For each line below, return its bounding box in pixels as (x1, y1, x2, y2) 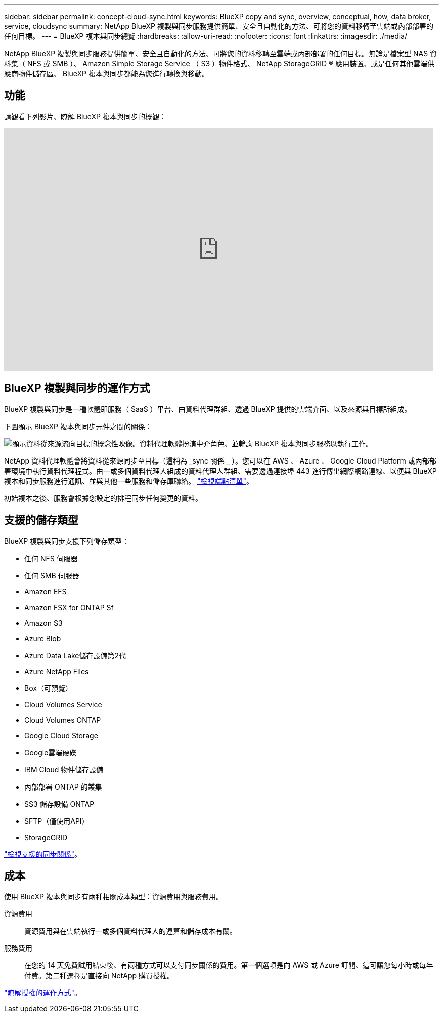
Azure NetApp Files (24, 667, 89, 676)
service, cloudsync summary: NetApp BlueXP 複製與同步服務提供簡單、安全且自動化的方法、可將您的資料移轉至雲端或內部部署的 (4, 22, 433, 30)
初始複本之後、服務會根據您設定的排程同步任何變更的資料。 (4, 493, 202, 502)
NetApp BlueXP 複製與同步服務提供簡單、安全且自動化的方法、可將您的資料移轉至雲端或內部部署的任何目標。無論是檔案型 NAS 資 (4, 49, 437, 58)
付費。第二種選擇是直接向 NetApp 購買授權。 (24, 971, 174, 980)
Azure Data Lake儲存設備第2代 (24, 651, 126, 660)
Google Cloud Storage (24, 731, 98, 740)
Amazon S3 (24, 618, 63, 627)
